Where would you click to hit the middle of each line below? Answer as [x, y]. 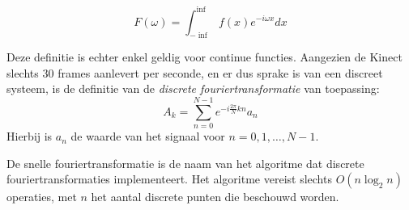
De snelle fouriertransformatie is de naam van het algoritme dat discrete [185, 163]
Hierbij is [30, 136]
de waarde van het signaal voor [148, 136]
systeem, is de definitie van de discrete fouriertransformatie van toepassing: [193, 88]
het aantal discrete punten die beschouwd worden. [215, 197]
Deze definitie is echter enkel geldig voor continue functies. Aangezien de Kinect [204, 57]
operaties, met [42, 197]
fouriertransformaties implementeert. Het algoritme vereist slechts [169, 179]
